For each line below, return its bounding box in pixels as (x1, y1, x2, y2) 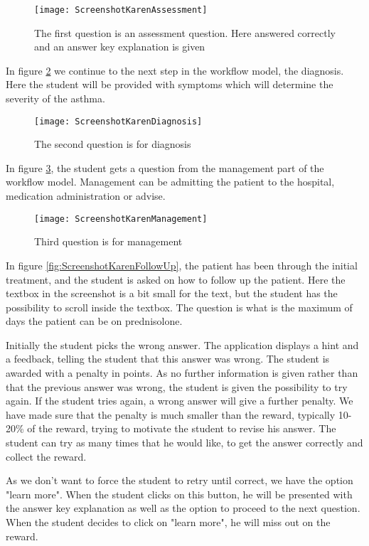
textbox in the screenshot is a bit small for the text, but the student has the (6, 286, 338, 301)
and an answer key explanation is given (34, 39, 205, 54)
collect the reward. (6, 449, 87, 464)
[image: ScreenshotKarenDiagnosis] (34, 116, 203, 127)
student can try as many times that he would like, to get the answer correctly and (6, 435, 363, 450)
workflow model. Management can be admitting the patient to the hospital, (6, 174, 335, 189)
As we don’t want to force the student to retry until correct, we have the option (6, 473, 353, 488)
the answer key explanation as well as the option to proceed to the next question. (6, 500, 360, 515)
